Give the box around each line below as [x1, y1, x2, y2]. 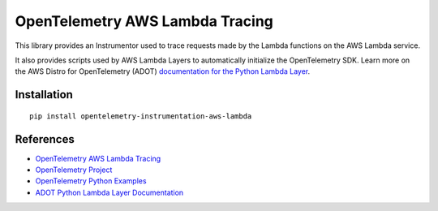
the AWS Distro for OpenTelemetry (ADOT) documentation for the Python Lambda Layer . [15, 67, 311, 76]
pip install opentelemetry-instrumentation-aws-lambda [29, 111, 252, 121]
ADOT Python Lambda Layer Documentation [35, 187, 184, 197]
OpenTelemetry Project [35, 165, 113, 174]
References [15, 132, 75, 146]
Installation [15, 88, 73, 101]
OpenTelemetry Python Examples [35, 176, 147, 186]
